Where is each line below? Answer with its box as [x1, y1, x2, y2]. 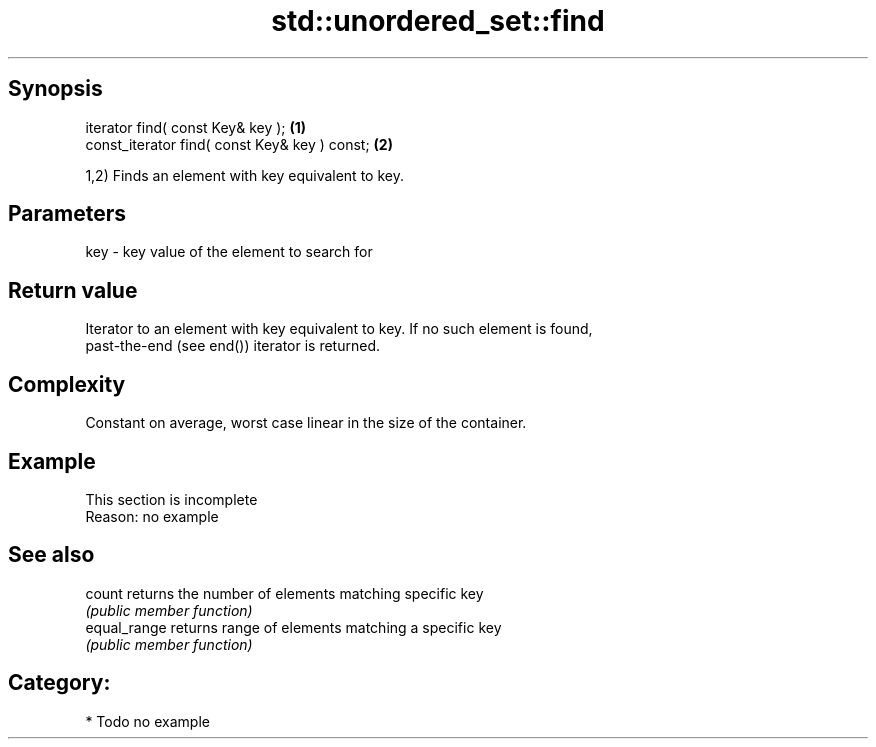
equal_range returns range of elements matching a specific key [85, 618, 502, 636]
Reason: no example [85, 507, 219, 525]
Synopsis [8, 76, 103, 102]
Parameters [8, 201, 126, 227]
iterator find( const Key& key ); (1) [85, 118, 307, 136]
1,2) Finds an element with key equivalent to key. [85, 166, 404, 184]
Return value [8, 277, 138, 303]
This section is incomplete [85, 490, 258, 508]
